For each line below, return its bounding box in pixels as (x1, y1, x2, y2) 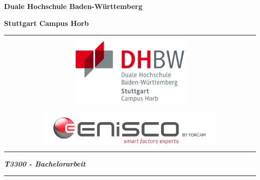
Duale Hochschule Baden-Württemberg (4, 1, 142, 11)
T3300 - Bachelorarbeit (4, 158, 85, 169)
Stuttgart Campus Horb (4, 17, 89, 28)
